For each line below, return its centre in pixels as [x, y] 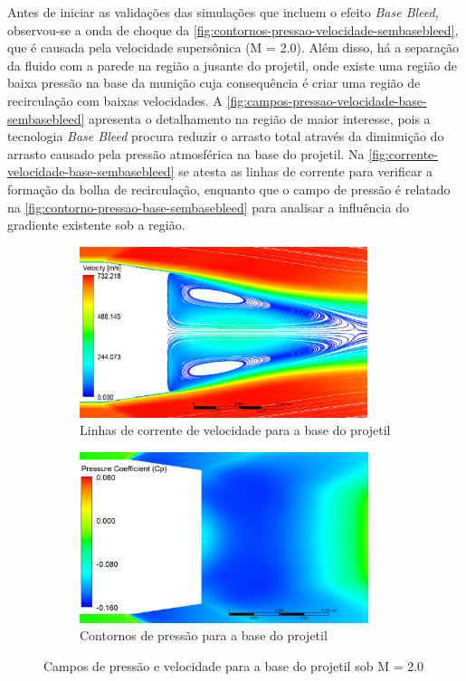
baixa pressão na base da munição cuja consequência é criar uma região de [214, 83]
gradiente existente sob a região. [96, 225]
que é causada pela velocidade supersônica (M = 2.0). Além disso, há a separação [233, 47]
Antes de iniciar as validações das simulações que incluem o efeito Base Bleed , [223, 12]
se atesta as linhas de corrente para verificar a [306, 171]
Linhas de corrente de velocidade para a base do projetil [235, 430]
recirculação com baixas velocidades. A [115, 100]
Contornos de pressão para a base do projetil [204, 635]
